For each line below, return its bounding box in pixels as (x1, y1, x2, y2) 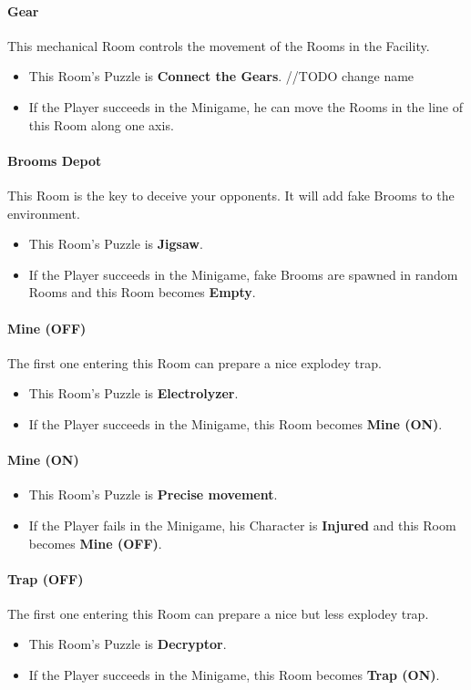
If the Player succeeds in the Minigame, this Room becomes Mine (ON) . (28, 414, 443, 433)
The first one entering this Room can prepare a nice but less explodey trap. (7, 603, 429, 623)
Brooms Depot (7, 150, 102, 170)
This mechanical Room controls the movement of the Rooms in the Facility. (7, 36, 430, 55)
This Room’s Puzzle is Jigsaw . (28, 234, 203, 253)
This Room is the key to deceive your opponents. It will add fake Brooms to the (7, 185, 455, 204)
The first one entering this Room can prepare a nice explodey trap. (7, 353, 382, 372)
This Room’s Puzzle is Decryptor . (28, 634, 227, 654)
